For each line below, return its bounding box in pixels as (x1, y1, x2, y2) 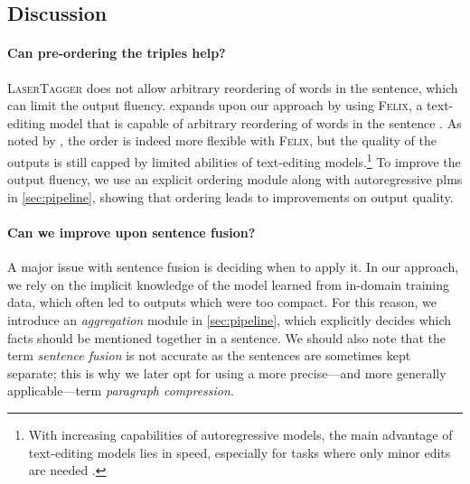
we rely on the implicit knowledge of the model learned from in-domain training (7, 275, 450, 293)
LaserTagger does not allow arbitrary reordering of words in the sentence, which (7, 78, 458, 97)
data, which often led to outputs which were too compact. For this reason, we (7, 293, 437, 312)
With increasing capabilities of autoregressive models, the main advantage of (28, 424, 453, 443)
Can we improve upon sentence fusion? (7, 222, 256, 241)
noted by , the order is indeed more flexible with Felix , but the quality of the (7, 131, 437, 150)
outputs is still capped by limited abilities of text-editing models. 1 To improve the (7, 149, 461, 171)
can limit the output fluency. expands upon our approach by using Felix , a (7, 96, 423, 115)
